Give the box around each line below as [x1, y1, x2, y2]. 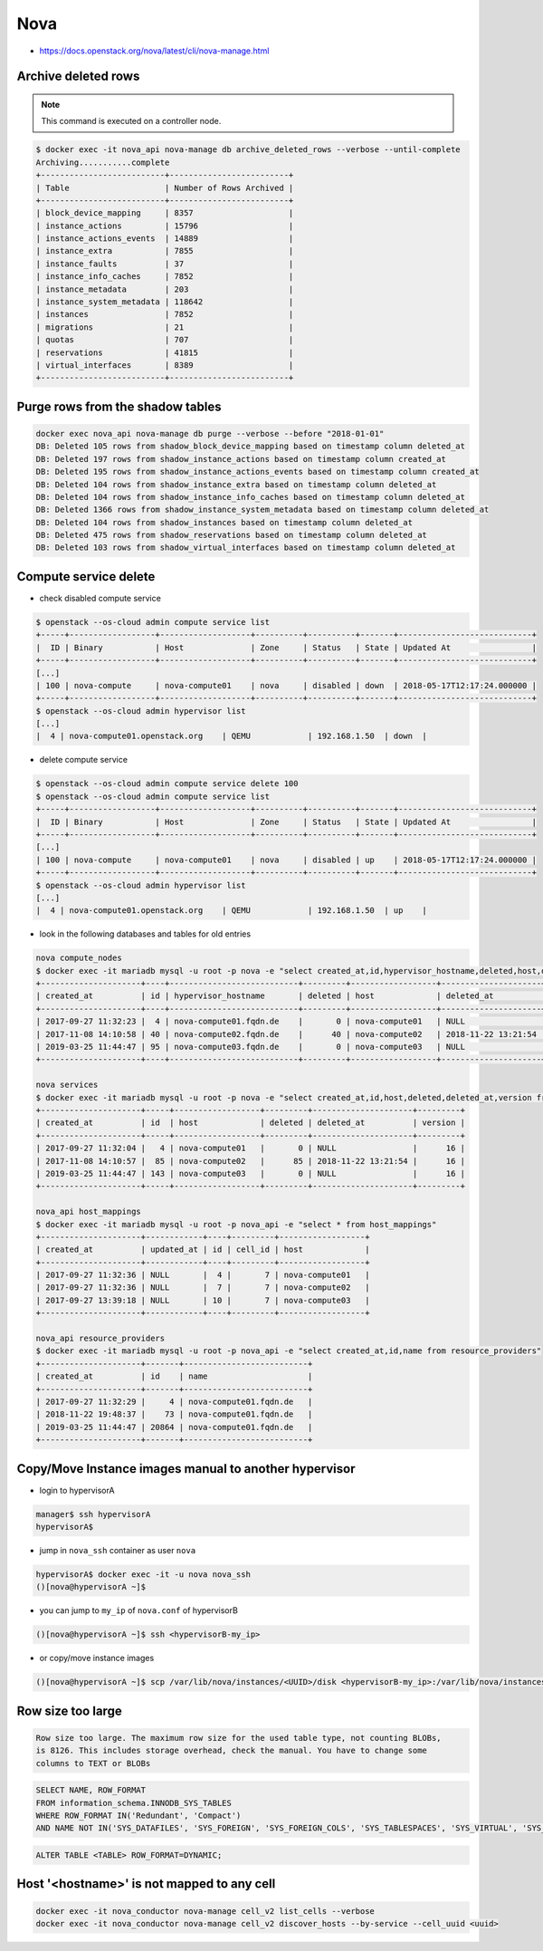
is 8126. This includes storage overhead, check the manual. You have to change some [35, 1745, 427, 1756]
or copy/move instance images [39, 1653, 155, 1664]
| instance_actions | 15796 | [35, 220, 294, 231]
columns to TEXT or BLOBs [35, 1758, 151, 1768]
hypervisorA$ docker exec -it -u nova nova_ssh [35, 1570, 251, 1580]
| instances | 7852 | [35, 309, 294, 320]
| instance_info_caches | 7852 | [35, 272, 294, 282]
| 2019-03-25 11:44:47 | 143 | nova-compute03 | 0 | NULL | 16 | [35, 1168, 466, 1178]
